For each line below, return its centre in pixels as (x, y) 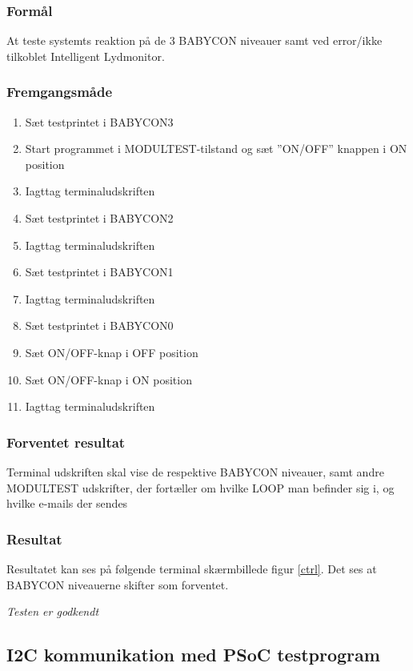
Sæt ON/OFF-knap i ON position (108, 379)
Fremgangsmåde (60, 92)
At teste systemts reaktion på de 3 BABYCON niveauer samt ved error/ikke (194, 40)
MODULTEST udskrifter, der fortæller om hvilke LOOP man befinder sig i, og (200, 487)
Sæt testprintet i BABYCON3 (99, 121)
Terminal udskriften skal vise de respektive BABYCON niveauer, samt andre (195, 471)
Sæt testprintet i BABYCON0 (99, 325)
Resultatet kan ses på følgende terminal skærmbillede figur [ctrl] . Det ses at (192, 568)
